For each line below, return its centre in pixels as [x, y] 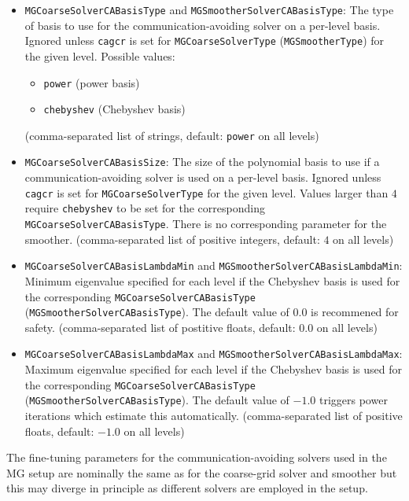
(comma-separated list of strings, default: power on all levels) [172, 135]
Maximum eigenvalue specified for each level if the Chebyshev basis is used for [214, 369]
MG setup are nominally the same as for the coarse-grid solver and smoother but [202, 472]
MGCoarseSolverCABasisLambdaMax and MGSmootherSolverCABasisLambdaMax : [214, 354]
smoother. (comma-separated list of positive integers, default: [172, 239]
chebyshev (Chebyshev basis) [114, 109]
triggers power [353, 400]
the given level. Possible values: [100, 55]
